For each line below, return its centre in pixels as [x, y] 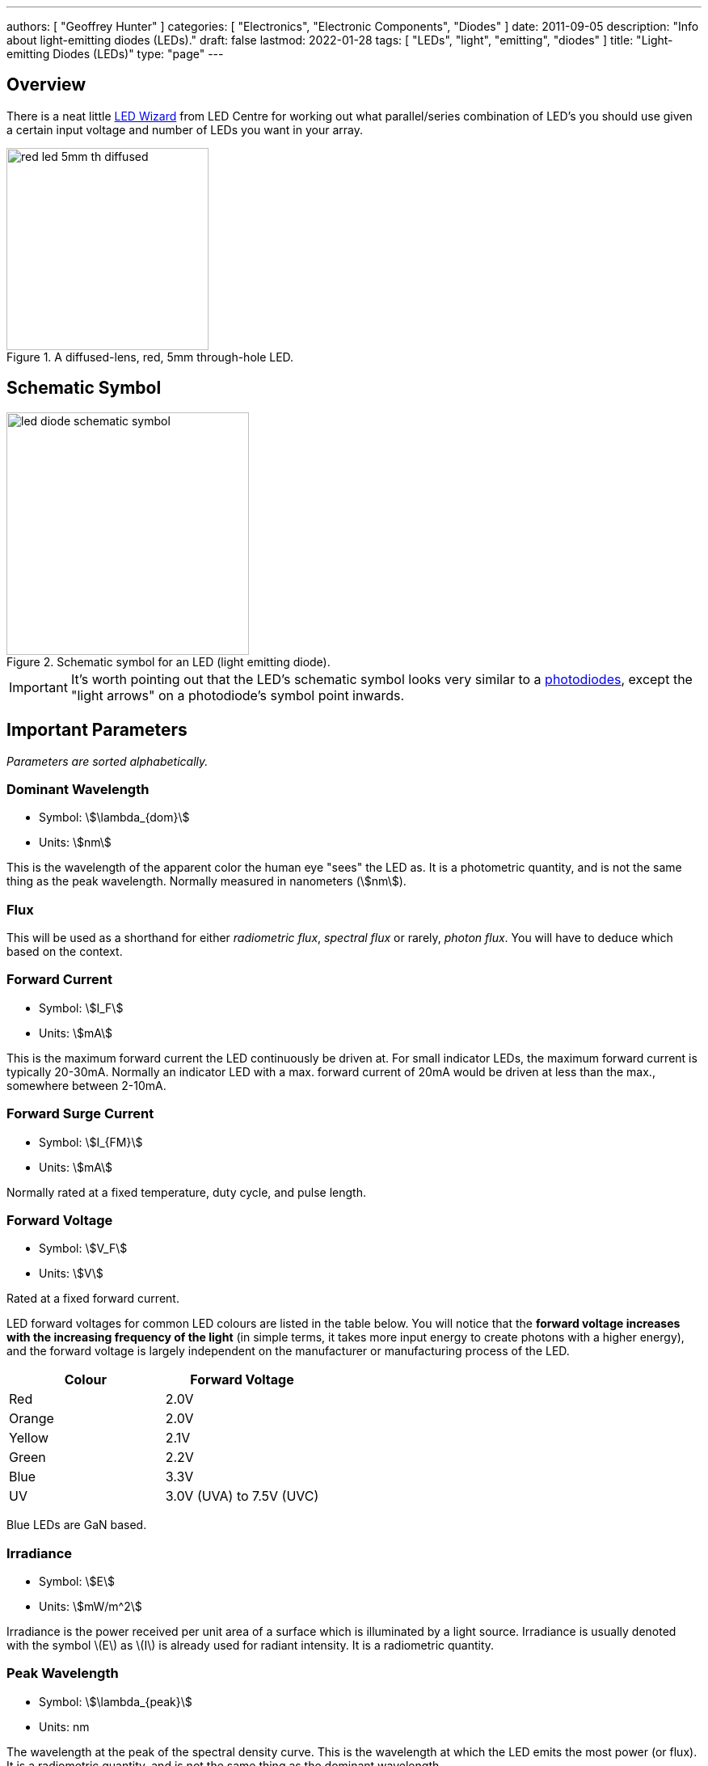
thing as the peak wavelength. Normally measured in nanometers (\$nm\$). [206, 881]
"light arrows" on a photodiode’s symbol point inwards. [238, 695]
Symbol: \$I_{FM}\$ [91, 1142]
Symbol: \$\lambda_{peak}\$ [116, 1701]
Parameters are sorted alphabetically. [107, 761]
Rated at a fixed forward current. [93, 1299]
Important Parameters [97, 730]
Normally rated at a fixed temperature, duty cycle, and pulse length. [186, 1192]
